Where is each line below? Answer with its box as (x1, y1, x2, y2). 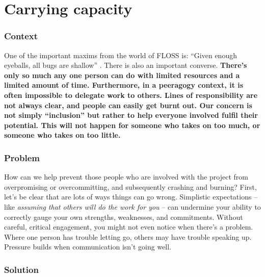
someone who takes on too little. (4, 130, 121, 140)
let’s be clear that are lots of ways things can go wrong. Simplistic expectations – (4, 191, 258, 202)
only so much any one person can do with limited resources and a (4, 69, 240, 80)
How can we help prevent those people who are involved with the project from (4, 171, 248, 182)
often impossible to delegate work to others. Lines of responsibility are (4, 89, 258, 100)
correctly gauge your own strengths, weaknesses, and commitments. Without (4, 211, 243, 222)
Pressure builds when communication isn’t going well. (4, 241, 172, 252)
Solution (4, 263, 39, 275)
